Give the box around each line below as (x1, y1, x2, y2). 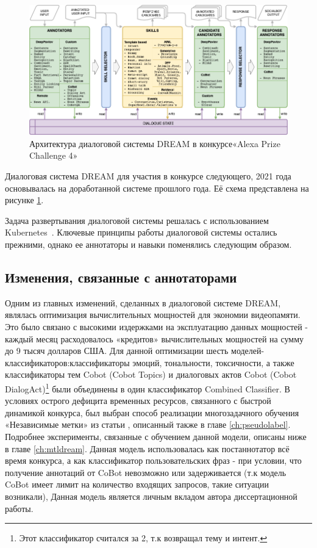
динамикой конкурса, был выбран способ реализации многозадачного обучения (5, 406, 299, 419)
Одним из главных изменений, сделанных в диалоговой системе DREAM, (5, 296, 281, 309)
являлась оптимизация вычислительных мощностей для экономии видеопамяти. (5, 308, 301, 321)
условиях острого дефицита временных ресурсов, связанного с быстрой (5, 394, 271, 407)
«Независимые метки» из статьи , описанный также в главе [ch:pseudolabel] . (5, 418, 291, 431)
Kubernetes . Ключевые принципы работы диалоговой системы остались (5, 226, 277, 239)
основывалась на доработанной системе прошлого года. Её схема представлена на (5, 181, 309, 194)
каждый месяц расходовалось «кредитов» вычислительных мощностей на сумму (5, 332, 304, 345)
